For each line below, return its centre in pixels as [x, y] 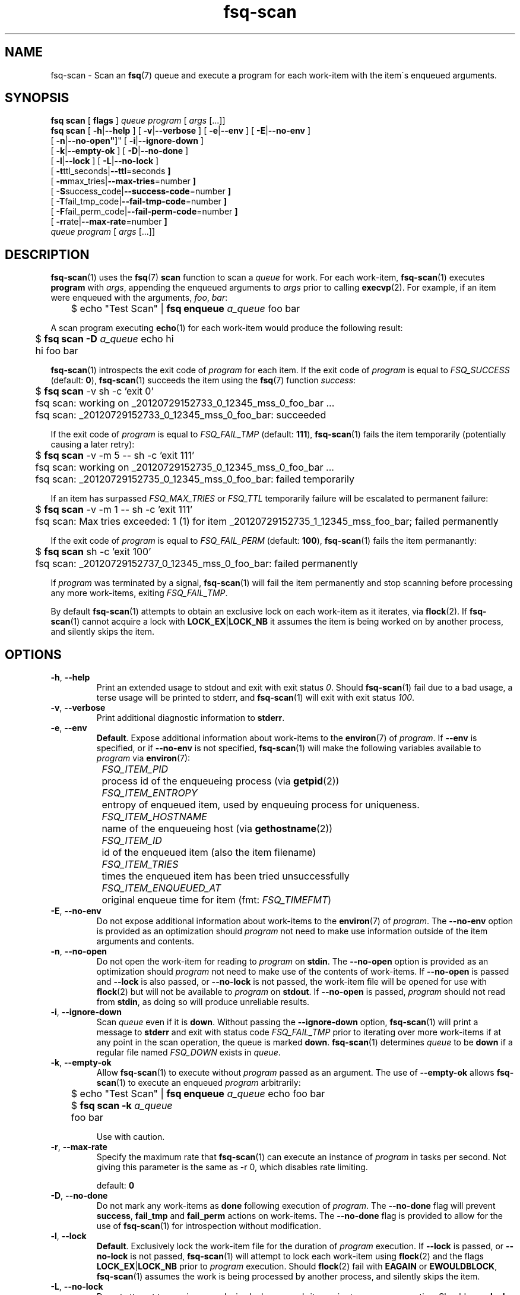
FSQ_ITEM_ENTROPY [150, 793]
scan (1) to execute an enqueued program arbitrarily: [199, 1083]
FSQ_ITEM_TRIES [140, 864]
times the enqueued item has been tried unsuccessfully [226, 876]
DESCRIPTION [47, 254]
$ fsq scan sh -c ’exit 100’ [93, 552]
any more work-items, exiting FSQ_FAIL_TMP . [139, 593]
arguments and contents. [145, 941]
